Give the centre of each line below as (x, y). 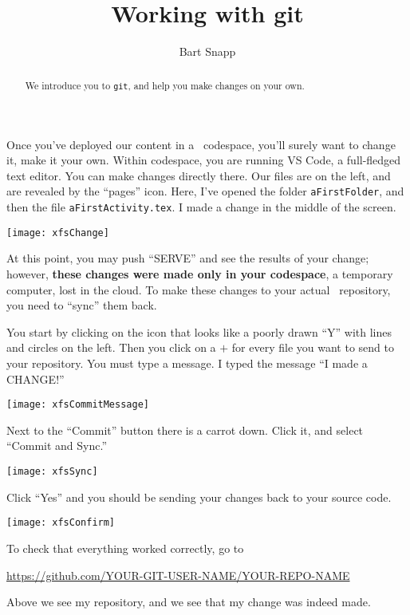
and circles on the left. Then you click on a (111, 347)
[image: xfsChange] (58, 233)
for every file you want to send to (313, 347)
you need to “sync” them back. (82, 305)
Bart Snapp (207, 51)
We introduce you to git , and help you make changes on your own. (165, 85)
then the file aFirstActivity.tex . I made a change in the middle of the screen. (201, 207)
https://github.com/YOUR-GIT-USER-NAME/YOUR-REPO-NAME (178, 575)
